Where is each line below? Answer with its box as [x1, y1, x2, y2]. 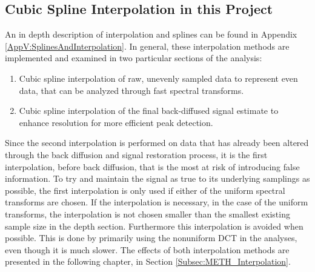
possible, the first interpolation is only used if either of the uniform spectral [5, 184, 285, 196]
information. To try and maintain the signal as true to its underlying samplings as [5, 172, 310, 185]
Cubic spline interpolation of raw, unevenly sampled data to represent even [19, 71, 298, 84]
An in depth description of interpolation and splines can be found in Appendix [5, 28, 297, 41]
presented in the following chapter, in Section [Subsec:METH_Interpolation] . [5, 255, 291, 268]
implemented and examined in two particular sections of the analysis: [5, 51, 262, 64]
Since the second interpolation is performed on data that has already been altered [5, 136, 309, 149]
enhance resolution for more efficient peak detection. [19, 116, 213, 128]
